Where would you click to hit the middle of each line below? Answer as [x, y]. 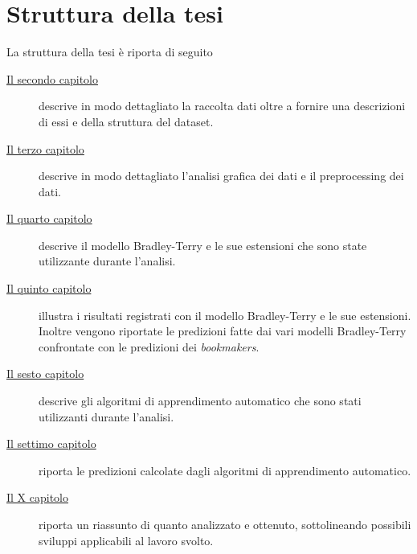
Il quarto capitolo [49, 218]
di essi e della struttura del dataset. [126, 121]
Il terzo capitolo [45, 148]
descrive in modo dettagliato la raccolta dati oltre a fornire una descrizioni [222, 106]
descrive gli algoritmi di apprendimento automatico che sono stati [200, 401]
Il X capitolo [37, 497]
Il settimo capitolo [51, 443]
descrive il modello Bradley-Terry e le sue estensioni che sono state [203, 245]
